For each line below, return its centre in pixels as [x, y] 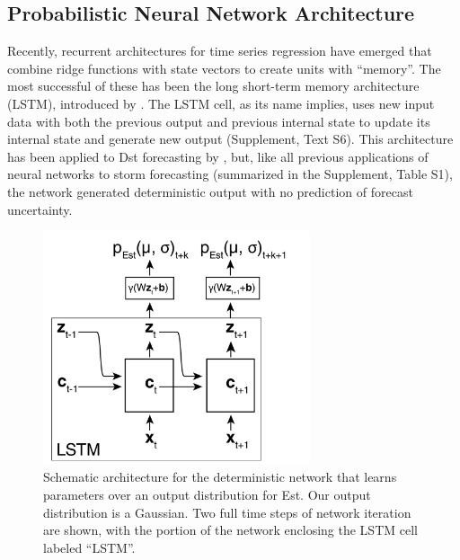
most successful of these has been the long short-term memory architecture [213, 86]
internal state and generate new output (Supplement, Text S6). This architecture [230, 139]
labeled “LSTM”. [89, 547]
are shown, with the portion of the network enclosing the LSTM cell [230, 530]
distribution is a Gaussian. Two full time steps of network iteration [227, 512]
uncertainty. [40, 209]
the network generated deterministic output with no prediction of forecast [210, 191]
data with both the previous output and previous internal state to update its [219, 121]
